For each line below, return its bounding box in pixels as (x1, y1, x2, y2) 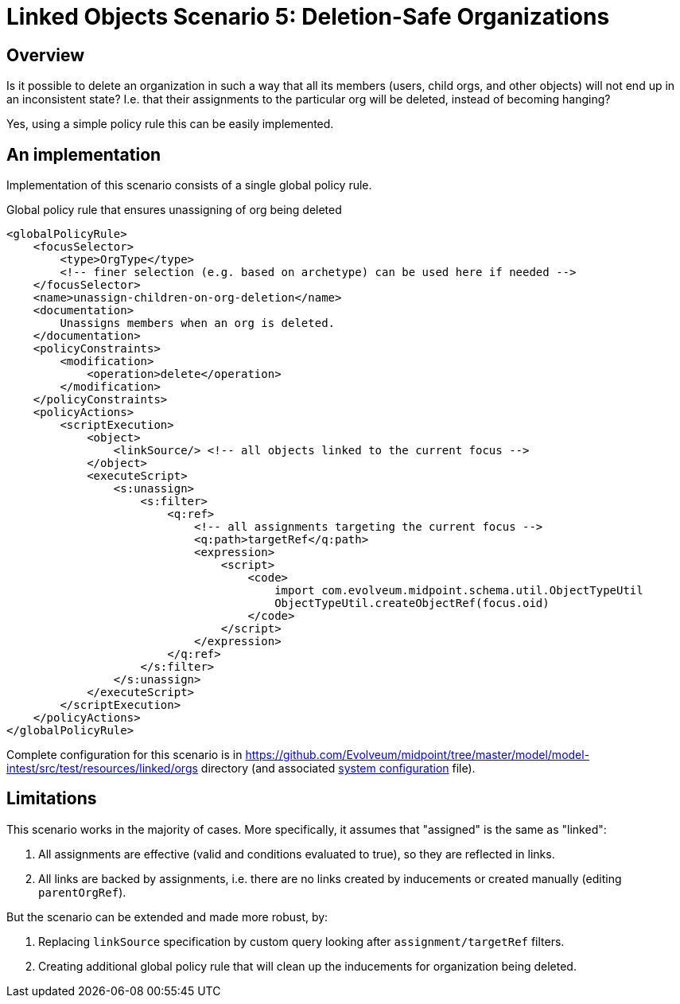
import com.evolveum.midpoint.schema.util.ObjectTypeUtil (274, 584, 643, 597)
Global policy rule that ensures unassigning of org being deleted (6, 203, 342, 217)
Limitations (6, 788, 97, 809)
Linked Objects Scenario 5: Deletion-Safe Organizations (6, 3, 610, 30)
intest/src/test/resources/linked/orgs (6, 761, 198, 776)
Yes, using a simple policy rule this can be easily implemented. (6, 117, 334, 131)
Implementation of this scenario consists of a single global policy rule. (6, 178, 372, 193)
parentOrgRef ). (38, 885, 126, 899)
